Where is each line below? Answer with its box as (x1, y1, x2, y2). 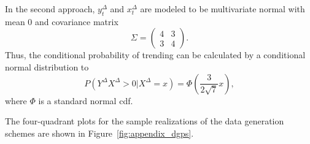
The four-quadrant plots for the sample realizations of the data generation (5, 115, 284, 127)
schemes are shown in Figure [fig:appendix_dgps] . (5, 126, 194, 139)
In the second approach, (5, 2, 95, 15)
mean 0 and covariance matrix (5, 15, 118, 28)
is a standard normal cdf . (38, 94, 133, 107)
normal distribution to (5, 60, 89, 73)
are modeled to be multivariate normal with (140, 2, 305, 15)
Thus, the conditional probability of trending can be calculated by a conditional (5, 48, 306, 61)
